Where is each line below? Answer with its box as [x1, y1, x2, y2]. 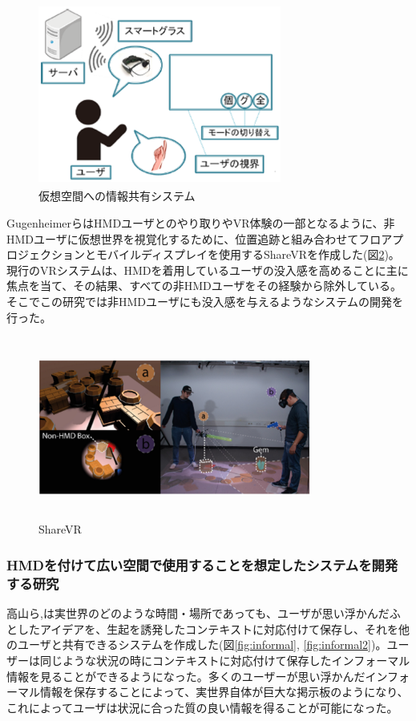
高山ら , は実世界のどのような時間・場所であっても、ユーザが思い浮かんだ [6, 605, 390, 622]
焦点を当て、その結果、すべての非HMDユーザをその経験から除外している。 [6, 277, 402, 294]
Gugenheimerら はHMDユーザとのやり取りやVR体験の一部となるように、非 [6, 214, 395, 231]
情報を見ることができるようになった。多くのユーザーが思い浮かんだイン [6, 667, 388, 684]
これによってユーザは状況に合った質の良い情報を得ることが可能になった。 [6, 699, 398, 715]
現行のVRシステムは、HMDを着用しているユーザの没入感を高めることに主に [6, 261, 409, 278]
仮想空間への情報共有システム [38, 187, 196, 204]
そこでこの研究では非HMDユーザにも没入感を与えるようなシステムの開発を [6, 292, 403, 309]
